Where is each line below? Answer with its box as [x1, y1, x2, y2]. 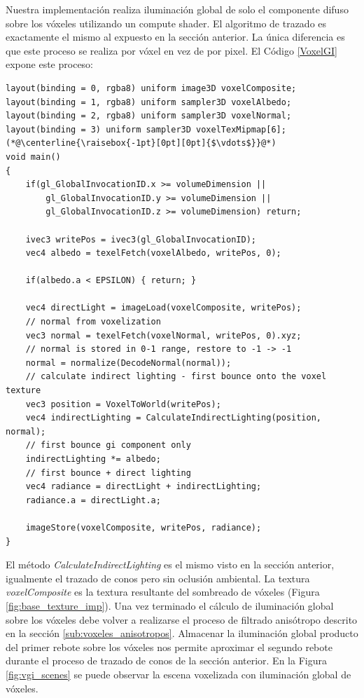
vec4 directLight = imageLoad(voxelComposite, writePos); [25, 303, 302, 313]
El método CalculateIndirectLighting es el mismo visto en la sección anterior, [6, 557, 335, 572]
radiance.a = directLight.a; [25, 495, 161, 505]
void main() [6, 151, 61, 162]
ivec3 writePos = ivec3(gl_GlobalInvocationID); [25, 234, 256, 245]
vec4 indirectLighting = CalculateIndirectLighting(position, [25, 413, 322, 423]
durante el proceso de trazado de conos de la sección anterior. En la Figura [6, 653, 327, 668]
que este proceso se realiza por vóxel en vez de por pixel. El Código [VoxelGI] [6, 43, 337, 57]
